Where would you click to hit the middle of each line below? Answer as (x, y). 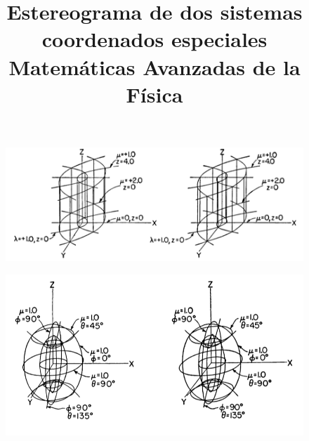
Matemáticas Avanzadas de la (154, 66)
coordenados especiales (154, 39)
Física (154, 94)
